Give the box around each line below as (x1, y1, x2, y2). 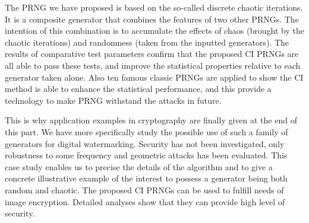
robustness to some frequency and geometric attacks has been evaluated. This (5, 149, 288, 161)
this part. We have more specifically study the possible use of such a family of (5, 125, 288, 138)
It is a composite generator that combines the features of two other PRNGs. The (5, 12, 299, 25)
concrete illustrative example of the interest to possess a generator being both (5, 172, 288, 184)
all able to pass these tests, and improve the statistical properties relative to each (5, 59, 301, 71)
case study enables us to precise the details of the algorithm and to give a (5, 160, 273, 173)
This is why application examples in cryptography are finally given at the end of (5, 114, 297, 126)
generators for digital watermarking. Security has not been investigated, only (5, 137, 285, 149)
